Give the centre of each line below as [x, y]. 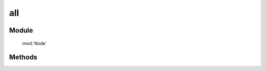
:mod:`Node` [34, 43]
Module [21, 30]
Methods [23, 57]
